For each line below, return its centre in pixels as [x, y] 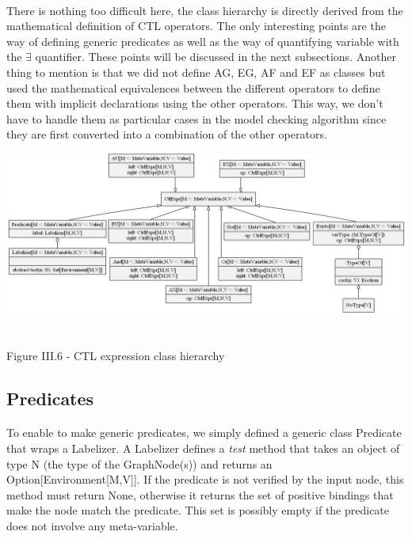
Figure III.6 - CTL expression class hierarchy [116, 355]
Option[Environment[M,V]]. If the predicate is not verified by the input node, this [205, 479]
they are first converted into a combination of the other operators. [167, 134]
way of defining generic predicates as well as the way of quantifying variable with [203, 41]
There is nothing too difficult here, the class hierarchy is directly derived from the [205, 10]
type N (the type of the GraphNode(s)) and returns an [139, 463]
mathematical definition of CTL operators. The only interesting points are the [196, 26]
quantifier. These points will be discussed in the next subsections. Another [216, 57]
